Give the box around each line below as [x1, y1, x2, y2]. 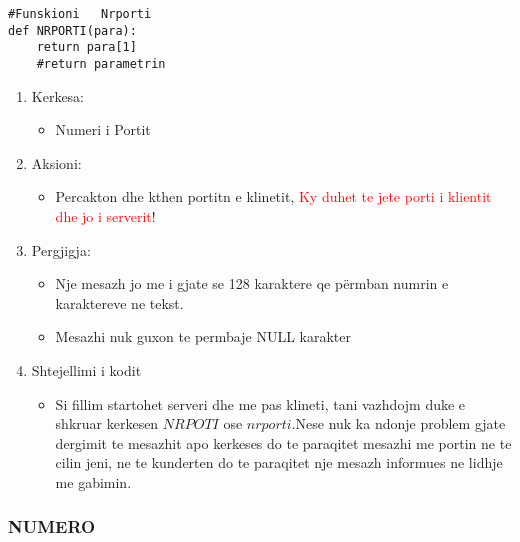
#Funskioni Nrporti [8, 7, 152, 21]
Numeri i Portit [55, 119, 151, 140]
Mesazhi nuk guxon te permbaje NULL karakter [55, 326, 351, 347]
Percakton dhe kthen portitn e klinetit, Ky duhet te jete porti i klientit [55, 186, 492, 207]
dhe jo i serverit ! [55, 206, 156, 226]
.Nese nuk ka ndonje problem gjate [291, 413, 506, 434]
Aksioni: [31, 152, 82, 173]
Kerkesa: [31, 85, 85, 106]
